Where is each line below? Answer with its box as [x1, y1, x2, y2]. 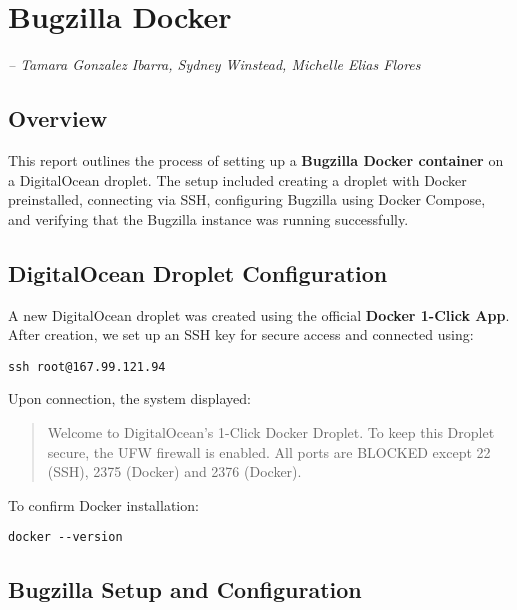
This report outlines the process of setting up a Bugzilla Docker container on [8, 149, 504, 170]
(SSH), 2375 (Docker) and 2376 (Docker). [47, 461, 302, 482]
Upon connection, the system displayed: [8, 388, 251, 409]
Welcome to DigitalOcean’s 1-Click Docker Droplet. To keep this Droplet [47, 421, 495, 442]
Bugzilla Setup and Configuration [8, 574, 362, 605]
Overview [8, 103, 108, 134]
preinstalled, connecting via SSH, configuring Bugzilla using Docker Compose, [8, 189, 486, 210]
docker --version [8, 530, 123, 545]
